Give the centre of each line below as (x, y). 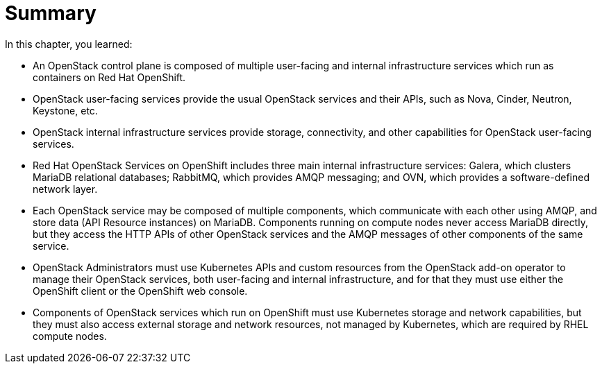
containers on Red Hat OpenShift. (109, 77)
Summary (51, 13)
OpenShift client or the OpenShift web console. (140, 291)
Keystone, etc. (65, 110)
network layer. (65, 189)
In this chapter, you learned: (69, 44)
